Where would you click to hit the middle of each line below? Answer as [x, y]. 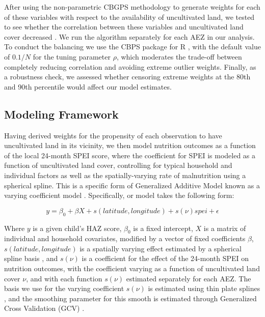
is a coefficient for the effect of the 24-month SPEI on [165, 258]
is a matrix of [225, 228]
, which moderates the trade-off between [179, 56]
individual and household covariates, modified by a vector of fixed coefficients [125, 238]
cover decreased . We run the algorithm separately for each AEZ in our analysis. [129, 36]
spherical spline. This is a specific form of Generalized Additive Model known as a [132, 185]
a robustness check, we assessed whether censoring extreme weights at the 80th [127, 77]
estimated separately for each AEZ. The [189, 278]
